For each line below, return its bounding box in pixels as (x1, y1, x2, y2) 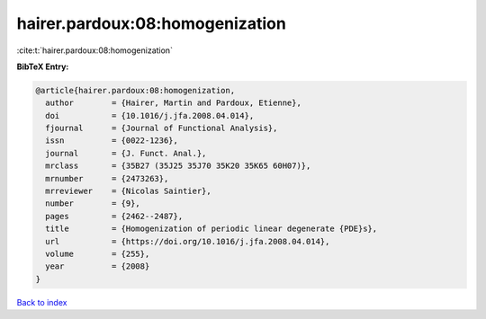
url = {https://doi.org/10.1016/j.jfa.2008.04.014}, (45, 236, 330, 246)
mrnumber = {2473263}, (45, 173, 169, 183)
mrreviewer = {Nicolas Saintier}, (45, 186, 211, 197)
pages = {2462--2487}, (45, 211, 184, 221)
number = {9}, (45, 199, 141, 208)
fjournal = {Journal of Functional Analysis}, (45, 123, 278, 134)
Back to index (16, 297, 67, 307)
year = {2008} (45, 261, 150, 271)
